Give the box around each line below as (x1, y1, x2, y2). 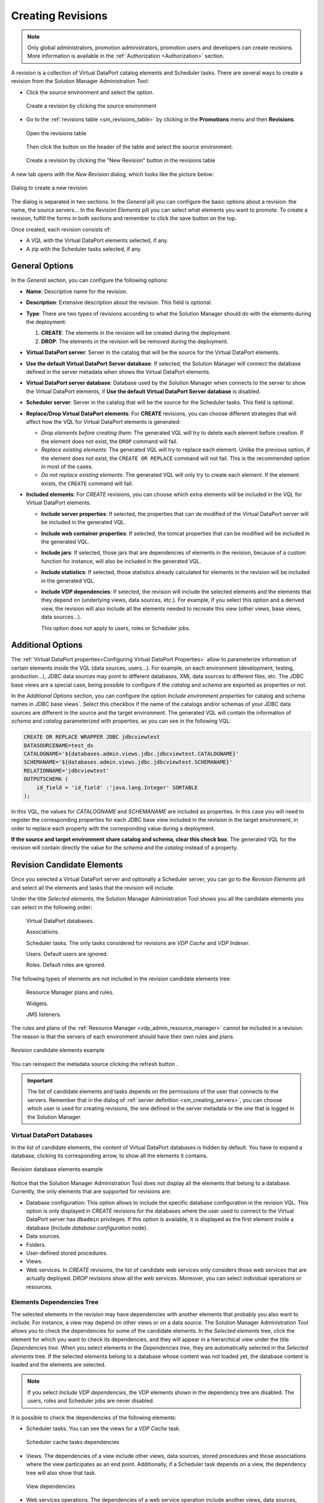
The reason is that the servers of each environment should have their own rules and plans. (11, 1033, 235, 1040)
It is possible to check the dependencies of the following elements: (11, 1413, 177, 1421)
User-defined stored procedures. (26, 1249, 108, 1257)
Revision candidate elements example (11, 1047, 105, 1054)
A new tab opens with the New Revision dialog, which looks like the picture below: (11, 170, 214, 177)
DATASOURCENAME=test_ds (23, 742, 94, 748)
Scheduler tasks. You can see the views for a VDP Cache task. (26, 1425, 181, 1432)
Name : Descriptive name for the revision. (26, 287, 128, 295)
